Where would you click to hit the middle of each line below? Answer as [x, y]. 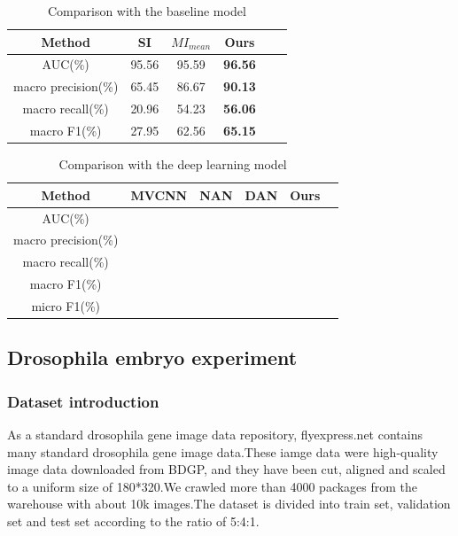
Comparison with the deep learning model [173, 164]
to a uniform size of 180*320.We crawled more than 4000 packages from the [213, 486]
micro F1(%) [66, 305]
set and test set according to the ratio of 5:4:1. [133, 520]
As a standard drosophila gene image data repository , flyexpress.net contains [215, 434]
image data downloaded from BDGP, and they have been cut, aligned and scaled [226, 469]
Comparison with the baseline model [147, 11]
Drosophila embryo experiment [152, 357]
